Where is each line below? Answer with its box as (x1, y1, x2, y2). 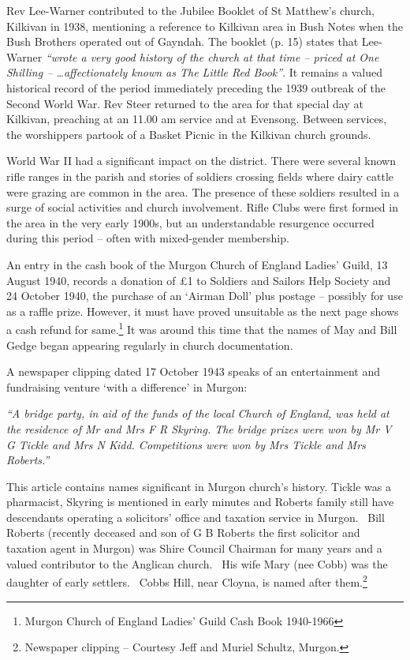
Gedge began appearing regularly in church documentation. (6, 336, 293, 353)
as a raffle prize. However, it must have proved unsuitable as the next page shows (6, 302, 399, 319)
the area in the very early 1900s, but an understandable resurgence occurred (6, 214, 375, 231)
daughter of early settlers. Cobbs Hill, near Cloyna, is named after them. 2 (6, 572, 367, 590)
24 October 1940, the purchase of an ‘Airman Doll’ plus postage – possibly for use (6, 287, 403, 304)
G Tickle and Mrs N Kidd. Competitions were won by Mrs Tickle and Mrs (6, 436, 366, 452)
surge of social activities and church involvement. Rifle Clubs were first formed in (6, 199, 398, 216)
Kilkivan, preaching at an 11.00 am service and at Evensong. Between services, (6, 111, 387, 127)
